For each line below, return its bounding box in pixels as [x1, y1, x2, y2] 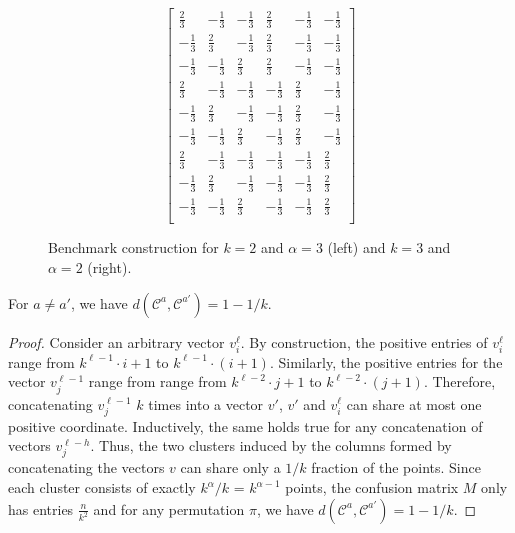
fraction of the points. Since [311, 457, 481, 478]
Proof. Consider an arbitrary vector [8, 331, 225, 352]
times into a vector [148, 393, 264, 414]
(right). [87, 257, 132, 277]
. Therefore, [423, 371, 496, 392]
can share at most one [346, 393, 482, 414]
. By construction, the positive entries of [240, 331, 488, 352]
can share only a [180, 457, 281, 478]
